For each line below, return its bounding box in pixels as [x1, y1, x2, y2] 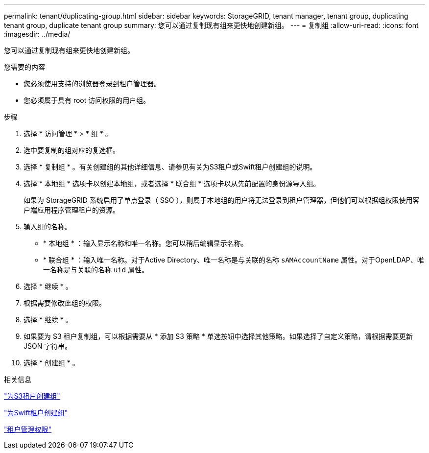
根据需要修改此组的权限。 [24, 299, 106, 307]
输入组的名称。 [24, 222, 71, 231]
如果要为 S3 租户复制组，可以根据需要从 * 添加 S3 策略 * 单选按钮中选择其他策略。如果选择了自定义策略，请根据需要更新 [24, 332, 413, 340]
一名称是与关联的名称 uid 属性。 [43, 265, 149, 274]
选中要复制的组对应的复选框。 [24, 146, 119, 154]
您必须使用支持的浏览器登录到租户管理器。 [24, 79, 161, 88]
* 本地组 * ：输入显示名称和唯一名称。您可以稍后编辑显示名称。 [43, 239, 248, 247]
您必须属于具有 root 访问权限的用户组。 [24, 96, 150, 104]
